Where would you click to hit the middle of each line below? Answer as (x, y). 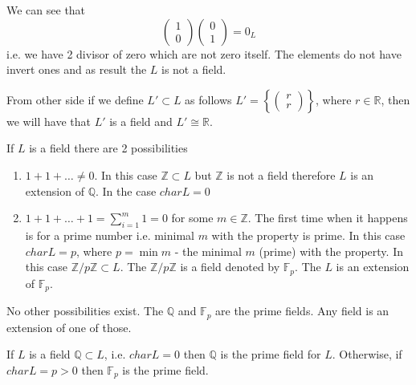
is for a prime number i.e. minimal (110, 235)
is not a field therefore (281, 174)
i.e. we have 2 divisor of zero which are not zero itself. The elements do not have (204, 53)
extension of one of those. (69, 327)
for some (192, 218)
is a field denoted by (230, 267)
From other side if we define (75, 99)
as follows (208, 99)
